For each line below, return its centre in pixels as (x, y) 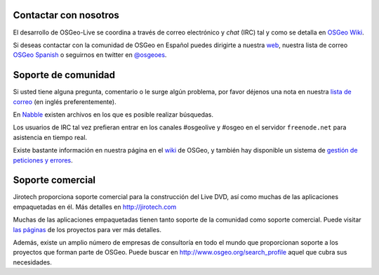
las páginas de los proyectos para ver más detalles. (87, 229)
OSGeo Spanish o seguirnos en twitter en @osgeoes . (90, 55)
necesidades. (32, 262)
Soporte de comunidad (64, 75)
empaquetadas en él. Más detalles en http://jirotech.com (95, 207)
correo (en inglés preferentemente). (65, 101)
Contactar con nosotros (66, 15)
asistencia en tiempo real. (50, 137)
